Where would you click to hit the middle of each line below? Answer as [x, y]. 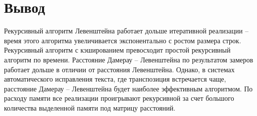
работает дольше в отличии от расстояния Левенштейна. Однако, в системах [119, 69]
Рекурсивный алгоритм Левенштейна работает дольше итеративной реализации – [126, 31]
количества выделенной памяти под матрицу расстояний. [90, 107]
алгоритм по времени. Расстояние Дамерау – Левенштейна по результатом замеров [129, 59]
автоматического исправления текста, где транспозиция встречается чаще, [115, 79]
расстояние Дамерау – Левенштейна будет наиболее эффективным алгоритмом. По [128, 88]
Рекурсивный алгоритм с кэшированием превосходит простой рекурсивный [117, 50]
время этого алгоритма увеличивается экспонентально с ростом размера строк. [123, 40]
